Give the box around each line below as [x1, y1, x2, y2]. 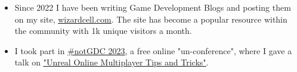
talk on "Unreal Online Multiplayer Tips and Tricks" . [14, 56, 209, 68]
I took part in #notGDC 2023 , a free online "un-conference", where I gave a [14, 44, 292, 57]
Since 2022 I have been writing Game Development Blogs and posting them [14, 1, 291, 13]
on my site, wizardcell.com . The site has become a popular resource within [14, 12, 287, 25]
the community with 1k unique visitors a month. [14, 24, 192, 37]
